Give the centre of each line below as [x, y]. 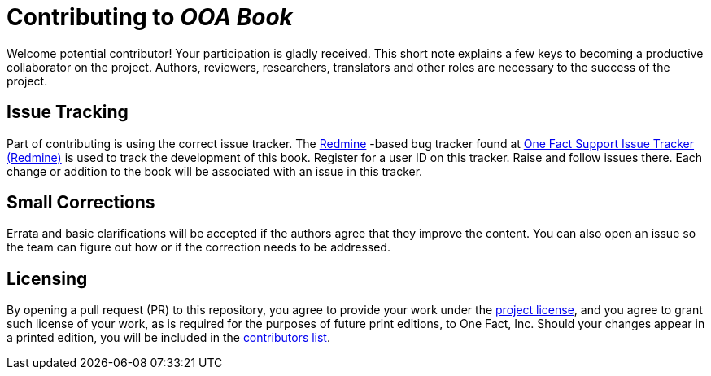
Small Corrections [81, 203]
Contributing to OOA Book [150, 17]
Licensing [47, 278]
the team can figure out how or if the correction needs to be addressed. [198, 247]
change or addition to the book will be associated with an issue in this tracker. [215, 171]
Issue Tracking [68, 112]
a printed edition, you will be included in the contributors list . [169, 338]
